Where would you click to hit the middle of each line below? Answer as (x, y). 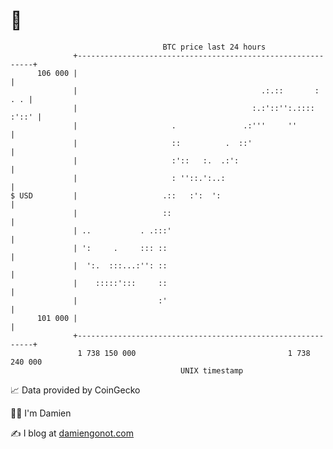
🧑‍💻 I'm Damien (41, 413)
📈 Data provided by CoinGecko (75, 390)
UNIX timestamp (212, 370)
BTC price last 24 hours (214, 47)
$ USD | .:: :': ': (116, 195)
